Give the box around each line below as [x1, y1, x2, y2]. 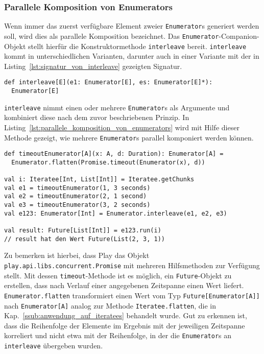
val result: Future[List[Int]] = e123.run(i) [4, 227, 161, 234]
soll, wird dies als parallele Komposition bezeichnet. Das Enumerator [4, 30, 219, 41]
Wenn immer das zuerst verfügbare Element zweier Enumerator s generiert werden [4, 20, 259, 31]
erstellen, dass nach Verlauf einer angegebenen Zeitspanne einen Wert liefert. [4, 280, 244, 291]
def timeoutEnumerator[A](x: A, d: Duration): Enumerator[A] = [4, 150, 224, 158]
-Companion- [219, 30, 259, 41]
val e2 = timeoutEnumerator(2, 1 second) [4, 193, 147, 200]
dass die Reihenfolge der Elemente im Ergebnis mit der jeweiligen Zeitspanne [4, 320, 245, 331]
